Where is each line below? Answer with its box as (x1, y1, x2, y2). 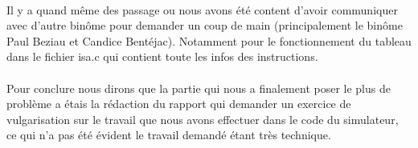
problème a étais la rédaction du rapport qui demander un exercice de (6, 95, 351, 112)
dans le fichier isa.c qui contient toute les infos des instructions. (6, 48, 318, 65)
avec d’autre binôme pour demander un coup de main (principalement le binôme (6, 17, 403, 34)
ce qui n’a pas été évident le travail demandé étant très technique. (6, 126, 331, 143)
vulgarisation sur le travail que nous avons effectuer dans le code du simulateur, (6, 110, 399, 127)
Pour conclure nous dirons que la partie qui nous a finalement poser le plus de (6, 79, 391, 96)
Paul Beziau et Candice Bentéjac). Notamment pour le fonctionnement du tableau (6, 32, 412, 49)
